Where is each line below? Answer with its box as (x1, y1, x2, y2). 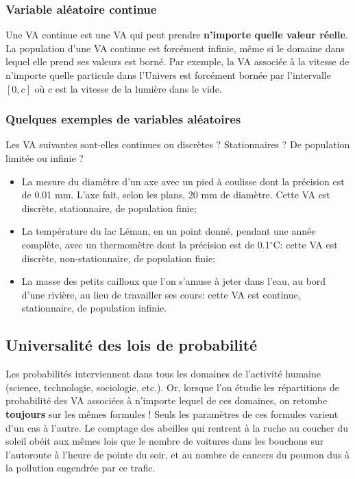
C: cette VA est (273, 237, 338, 251)
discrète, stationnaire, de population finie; (21, 200, 197, 215)
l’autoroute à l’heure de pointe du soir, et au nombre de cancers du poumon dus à (5, 447, 350, 461)
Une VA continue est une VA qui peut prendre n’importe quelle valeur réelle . (5, 27, 348, 42)
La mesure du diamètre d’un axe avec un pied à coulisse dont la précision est (21, 174, 345, 188)
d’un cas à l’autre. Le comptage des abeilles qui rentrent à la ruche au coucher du (5, 420, 348, 434)
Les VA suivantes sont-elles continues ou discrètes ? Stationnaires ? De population (5, 137, 350, 152)
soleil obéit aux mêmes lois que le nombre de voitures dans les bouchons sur (5, 434, 324, 448)
